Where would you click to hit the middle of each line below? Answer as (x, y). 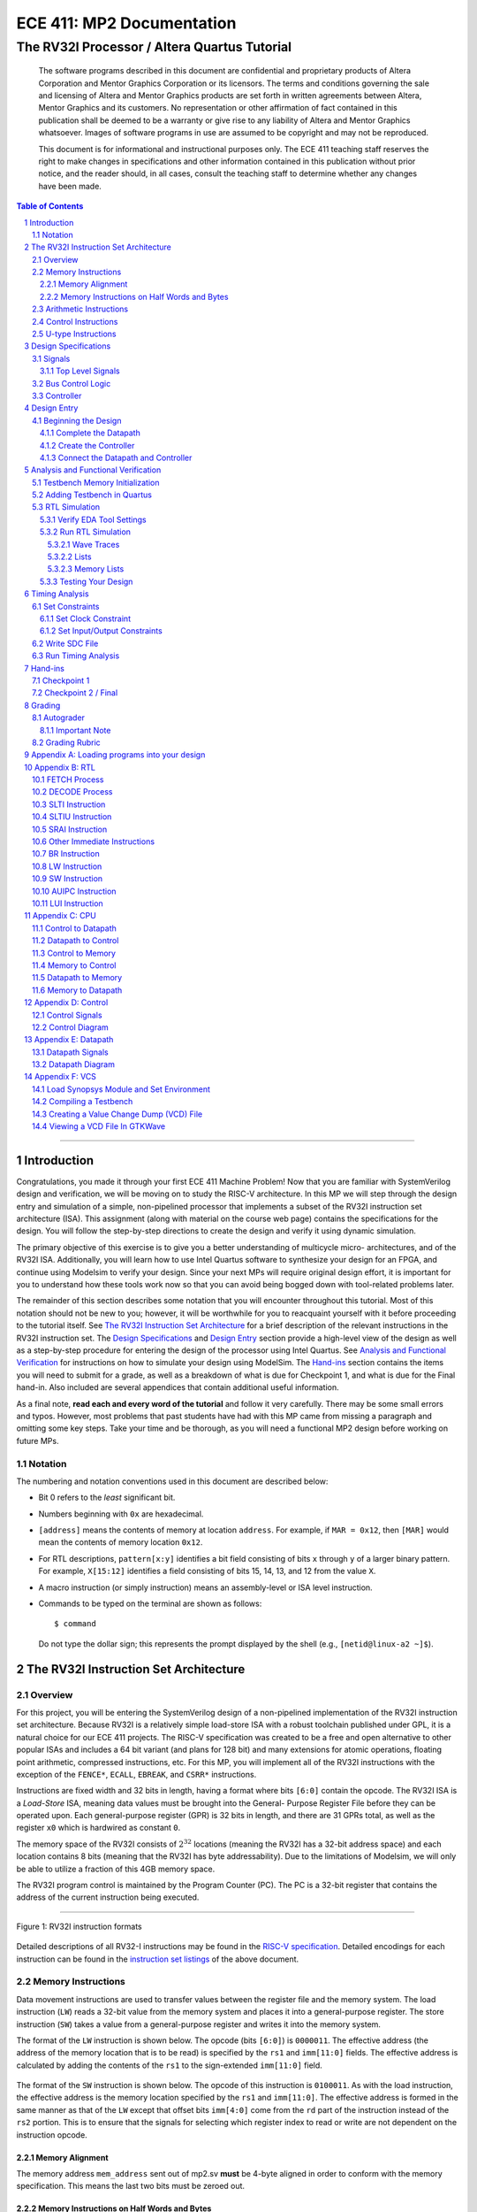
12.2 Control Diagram (71, 1027)
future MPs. (38, 1440)
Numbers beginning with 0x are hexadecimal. (121, 1514)
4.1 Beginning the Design (77, 420)
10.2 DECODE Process (72, 792)
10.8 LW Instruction (67, 866)
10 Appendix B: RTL (60, 767)
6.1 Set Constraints (66, 606)
